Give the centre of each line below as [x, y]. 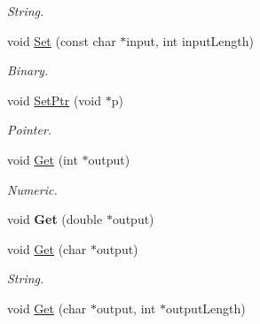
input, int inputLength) [190, 40]
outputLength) [206, 308]
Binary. [28, 70]
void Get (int [43, 159]
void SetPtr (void [55, 100]
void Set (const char [62, 40]
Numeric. [32, 189]
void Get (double [55, 219]
